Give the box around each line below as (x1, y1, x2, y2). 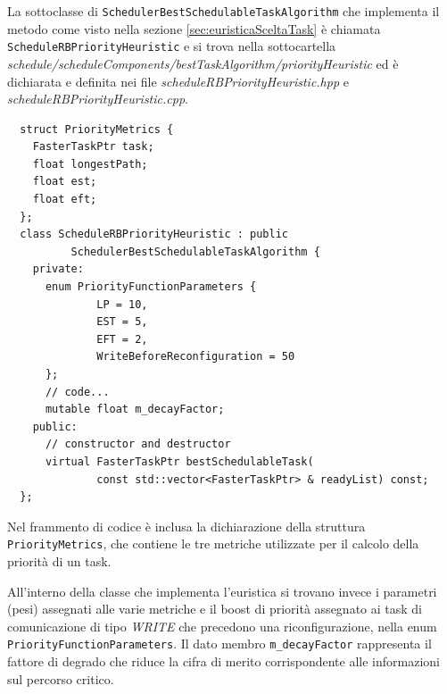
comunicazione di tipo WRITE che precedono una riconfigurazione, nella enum (7, 616, 437, 635)
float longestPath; (32, 157, 148, 171)
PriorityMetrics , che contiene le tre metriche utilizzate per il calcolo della (7, 534, 419, 553)
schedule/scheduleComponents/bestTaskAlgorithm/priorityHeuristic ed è (7, 54, 399, 72)
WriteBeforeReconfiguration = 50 (96, 350, 295, 364)
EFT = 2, (96, 332, 148, 346)
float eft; (32, 193, 97, 206)
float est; (32, 175, 97, 188)
